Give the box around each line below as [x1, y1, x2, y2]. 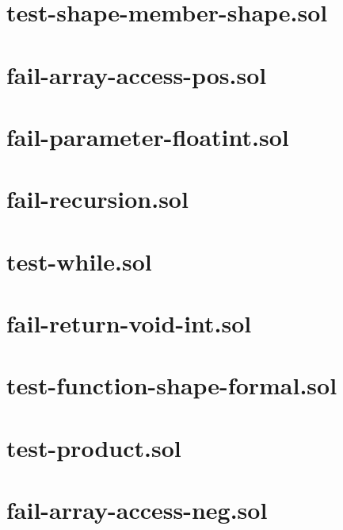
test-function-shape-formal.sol [6, 369, 337, 401]
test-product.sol [6, 431, 181, 463]
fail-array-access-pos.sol [6, 58, 267, 90]
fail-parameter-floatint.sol [6, 120, 289, 152]
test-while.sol [6, 244, 152, 277]
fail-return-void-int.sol [6, 307, 252, 340]
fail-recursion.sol [6, 182, 189, 215]
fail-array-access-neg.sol [6, 494, 268, 526]
